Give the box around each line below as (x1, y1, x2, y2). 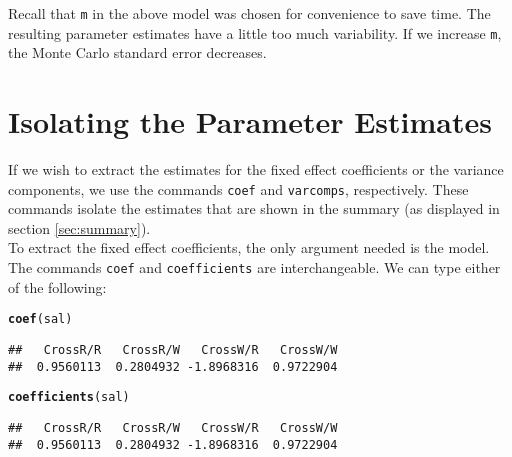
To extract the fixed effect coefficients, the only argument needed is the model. (8, 237, 490, 258)
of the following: (8, 276, 107, 297)
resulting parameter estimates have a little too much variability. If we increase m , (8, 22, 502, 43)
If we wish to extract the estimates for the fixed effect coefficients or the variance (8, 159, 504, 180)
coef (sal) (8, 312, 73, 327)
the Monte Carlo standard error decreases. (8, 42, 267, 63)
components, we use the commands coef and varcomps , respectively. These (8, 178, 469, 199)
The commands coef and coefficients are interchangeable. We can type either (8, 257, 501, 278)
